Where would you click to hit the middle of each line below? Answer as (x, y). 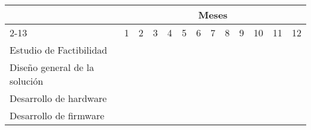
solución (27, 81)
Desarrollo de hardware (58, 98)
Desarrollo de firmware (57, 115)
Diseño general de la (52, 67)
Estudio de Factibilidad (59, 50)
